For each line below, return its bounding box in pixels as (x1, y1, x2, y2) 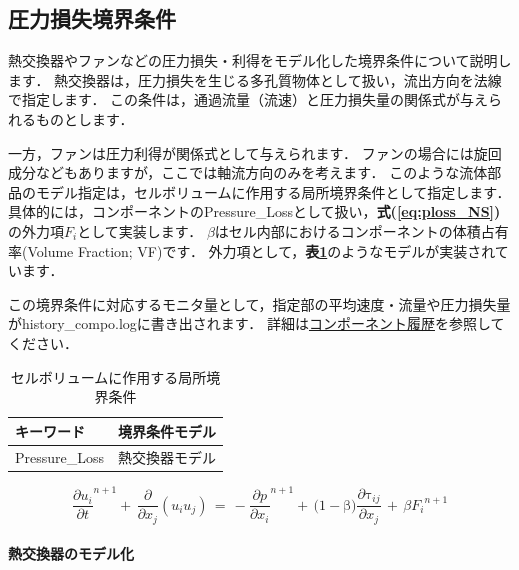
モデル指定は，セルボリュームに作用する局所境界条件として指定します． (35, 181, 511, 202)
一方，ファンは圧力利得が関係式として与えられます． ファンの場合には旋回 (8, 142, 502, 163)
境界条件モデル (118, 420, 217, 441)
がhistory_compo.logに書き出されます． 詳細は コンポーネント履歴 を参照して (8, 313, 505, 334)
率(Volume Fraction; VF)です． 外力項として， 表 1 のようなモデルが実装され (8, 240, 495, 261)
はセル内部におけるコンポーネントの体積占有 (214, 220, 509, 241)
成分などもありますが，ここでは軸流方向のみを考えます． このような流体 (8, 162, 488, 183)
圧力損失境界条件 (8, 3, 176, 34)
